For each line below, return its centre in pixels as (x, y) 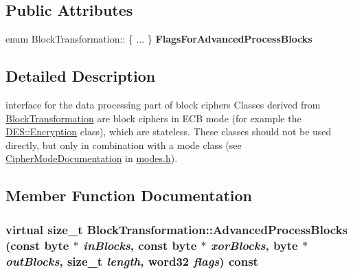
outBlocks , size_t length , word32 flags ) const (132, 261)
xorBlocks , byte (254, 245)
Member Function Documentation (129, 195)
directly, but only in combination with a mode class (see (124, 145)
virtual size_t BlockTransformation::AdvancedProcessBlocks (177, 229)
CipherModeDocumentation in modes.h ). (92, 158)
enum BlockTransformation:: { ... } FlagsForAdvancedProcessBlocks (159, 39)
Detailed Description (81, 76)
